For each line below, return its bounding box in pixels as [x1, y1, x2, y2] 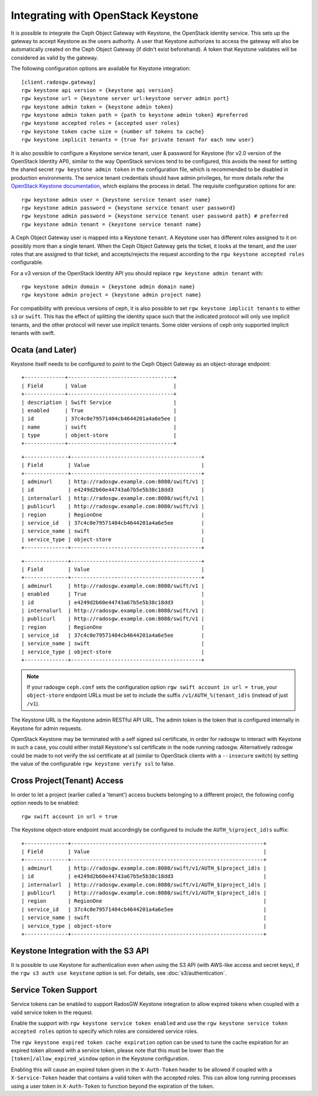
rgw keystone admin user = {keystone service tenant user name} [21, 196, 211, 203]
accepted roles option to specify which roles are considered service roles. [11, 1028, 198, 1035]
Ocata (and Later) [11, 345, 77, 355]
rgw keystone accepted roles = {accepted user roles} [21, 120, 180, 127]
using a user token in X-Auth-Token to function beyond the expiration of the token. [11, 1082, 214, 1090]
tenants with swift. [11, 330, 55, 337]
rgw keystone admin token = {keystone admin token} [21, 103, 174, 110]
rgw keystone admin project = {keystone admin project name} [21, 292, 201, 298]
